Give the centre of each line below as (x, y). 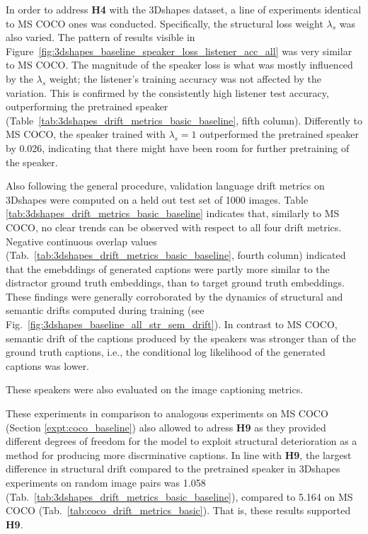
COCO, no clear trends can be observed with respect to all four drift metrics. (174, 227)
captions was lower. (48, 365)
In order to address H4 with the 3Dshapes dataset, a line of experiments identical (184, 9)
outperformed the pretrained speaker (279, 134)
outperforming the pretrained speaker (87, 106)
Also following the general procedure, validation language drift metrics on (165, 186)
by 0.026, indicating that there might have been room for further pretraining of (178, 147)
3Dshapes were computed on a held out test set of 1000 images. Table (157, 199)
